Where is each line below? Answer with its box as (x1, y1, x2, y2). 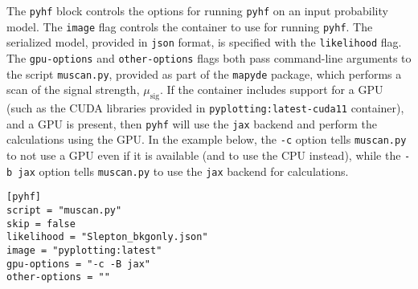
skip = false (6, 218, 76, 230)
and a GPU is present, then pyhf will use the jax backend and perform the (6, 115, 378, 132)
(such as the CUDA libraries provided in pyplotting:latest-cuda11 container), (6, 100, 404, 116)
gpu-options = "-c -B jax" (6, 258, 150, 270)
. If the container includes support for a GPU (159, 81, 383, 98)
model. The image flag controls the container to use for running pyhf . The (6, 18, 373, 35)
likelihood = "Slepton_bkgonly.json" (6, 231, 208, 243)
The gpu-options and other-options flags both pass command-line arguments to (6, 49, 412, 66)
